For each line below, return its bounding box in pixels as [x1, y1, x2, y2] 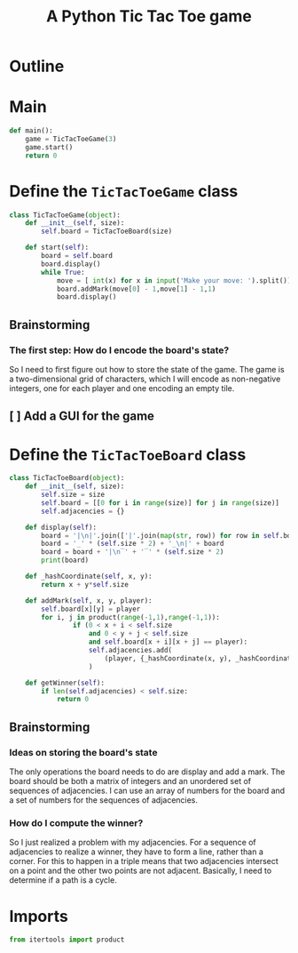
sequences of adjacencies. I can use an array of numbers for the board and [9, 785, 286, 797]
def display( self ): [25, 523, 98, 532]
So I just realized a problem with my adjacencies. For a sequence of [9, 837, 257, 848]
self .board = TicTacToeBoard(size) [41, 227, 173, 236]
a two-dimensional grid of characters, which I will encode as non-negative [9, 373, 281, 384]
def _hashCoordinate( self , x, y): [25, 572, 153, 581]
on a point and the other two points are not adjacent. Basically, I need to [9, 865, 272, 877]
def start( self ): [25, 243, 90, 252]
